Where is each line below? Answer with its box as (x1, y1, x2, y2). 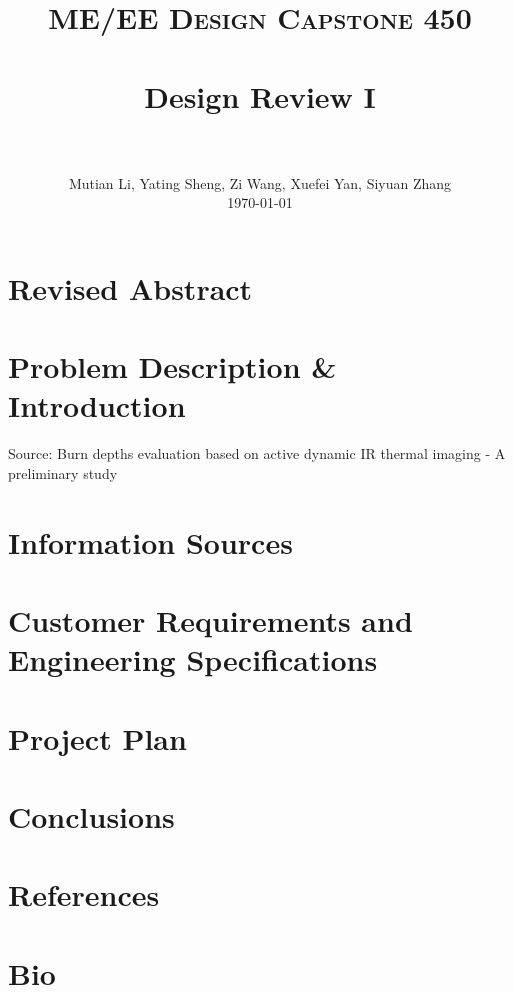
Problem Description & (8, 346, 337, 387)
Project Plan (8, 717, 187, 758)
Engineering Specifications (8, 639, 378, 680)
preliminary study (8, 462, 118, 483)
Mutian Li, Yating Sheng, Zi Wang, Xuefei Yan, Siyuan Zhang (68, 172, 452, 193)
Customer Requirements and (8, 600, 413, 641)
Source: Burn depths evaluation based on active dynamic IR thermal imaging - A (8, 443, 506, 464)
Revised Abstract (8, 267, 253, 308)
